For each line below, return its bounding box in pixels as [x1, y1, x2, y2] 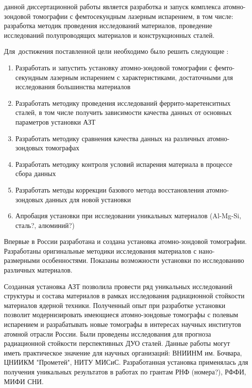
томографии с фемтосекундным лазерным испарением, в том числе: [33, 11, 234, 21]
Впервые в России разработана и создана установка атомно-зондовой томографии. [4, 236, 247, 246]
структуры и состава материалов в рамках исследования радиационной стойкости [4, 291, 245, 301]
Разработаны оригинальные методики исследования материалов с [4, 245, 197, 256]
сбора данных [15, 168, 56, 178]
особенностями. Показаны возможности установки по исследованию [42, 255, 244, 265]
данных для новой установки [45, 194, 131, 204]
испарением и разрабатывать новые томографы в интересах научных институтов [4, 319, 241, 329]
